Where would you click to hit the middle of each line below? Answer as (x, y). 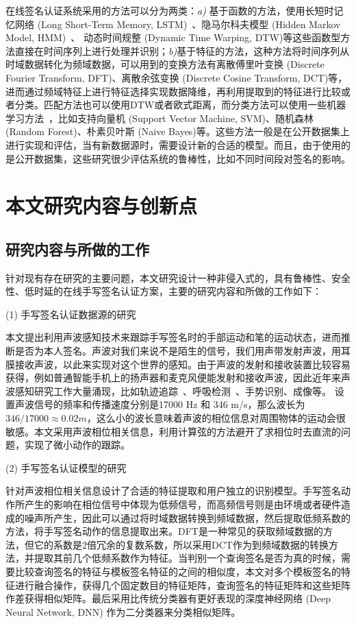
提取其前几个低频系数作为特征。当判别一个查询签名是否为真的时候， (187, 558)
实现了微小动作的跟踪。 (77, 445)
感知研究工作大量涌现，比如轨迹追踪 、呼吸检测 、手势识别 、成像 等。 (173, 391)
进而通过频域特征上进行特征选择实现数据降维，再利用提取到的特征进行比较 (173, 91)
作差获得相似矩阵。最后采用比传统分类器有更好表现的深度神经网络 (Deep (168, 598)
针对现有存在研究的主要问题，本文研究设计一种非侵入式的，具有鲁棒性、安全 (178, 277)
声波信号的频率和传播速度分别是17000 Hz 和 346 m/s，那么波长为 (160, 404)
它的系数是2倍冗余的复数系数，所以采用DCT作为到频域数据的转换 (181, 544)
